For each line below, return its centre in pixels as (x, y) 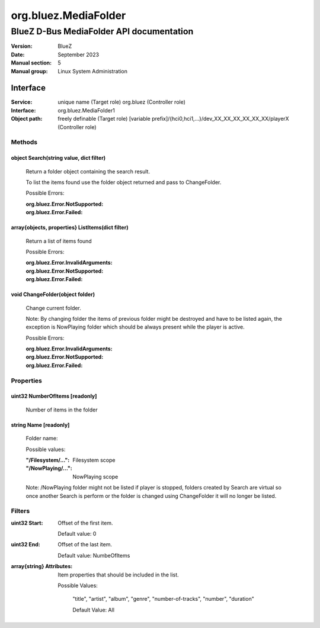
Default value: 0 (77, 534)
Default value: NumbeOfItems (94, 555)
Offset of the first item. (85, 523)
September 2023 (79, 54)
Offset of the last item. (85, 545)
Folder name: (42, 439)
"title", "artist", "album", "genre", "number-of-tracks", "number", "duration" (163, 599)
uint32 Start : (27, 523)
